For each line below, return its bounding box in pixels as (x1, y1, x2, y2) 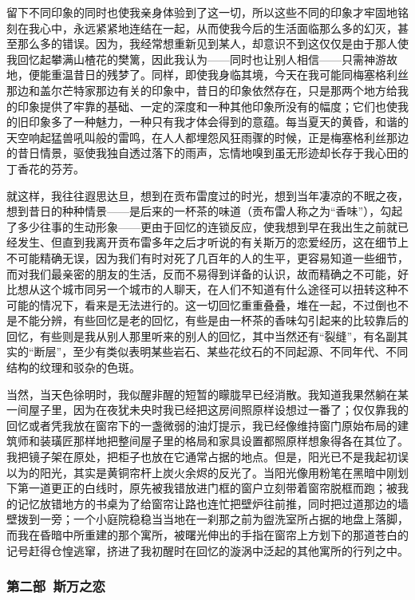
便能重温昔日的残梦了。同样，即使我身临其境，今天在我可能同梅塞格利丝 (28, 66, 409, 83)
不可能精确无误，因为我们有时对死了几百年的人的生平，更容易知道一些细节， (6, 249, 409, 266)
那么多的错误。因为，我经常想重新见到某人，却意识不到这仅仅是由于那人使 (17, 35, 409, 52)
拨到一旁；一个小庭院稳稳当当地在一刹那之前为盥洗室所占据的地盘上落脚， (17, 511, 409, 527)
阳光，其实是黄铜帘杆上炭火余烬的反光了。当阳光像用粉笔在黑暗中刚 (39, 464, 397, 480)
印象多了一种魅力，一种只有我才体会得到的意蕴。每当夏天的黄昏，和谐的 (28, 113, 409, 130)
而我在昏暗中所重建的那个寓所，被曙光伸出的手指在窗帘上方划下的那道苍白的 (6, 527, 409, 543)
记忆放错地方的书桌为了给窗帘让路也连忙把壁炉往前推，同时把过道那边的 (17, 495, 397, 511)
